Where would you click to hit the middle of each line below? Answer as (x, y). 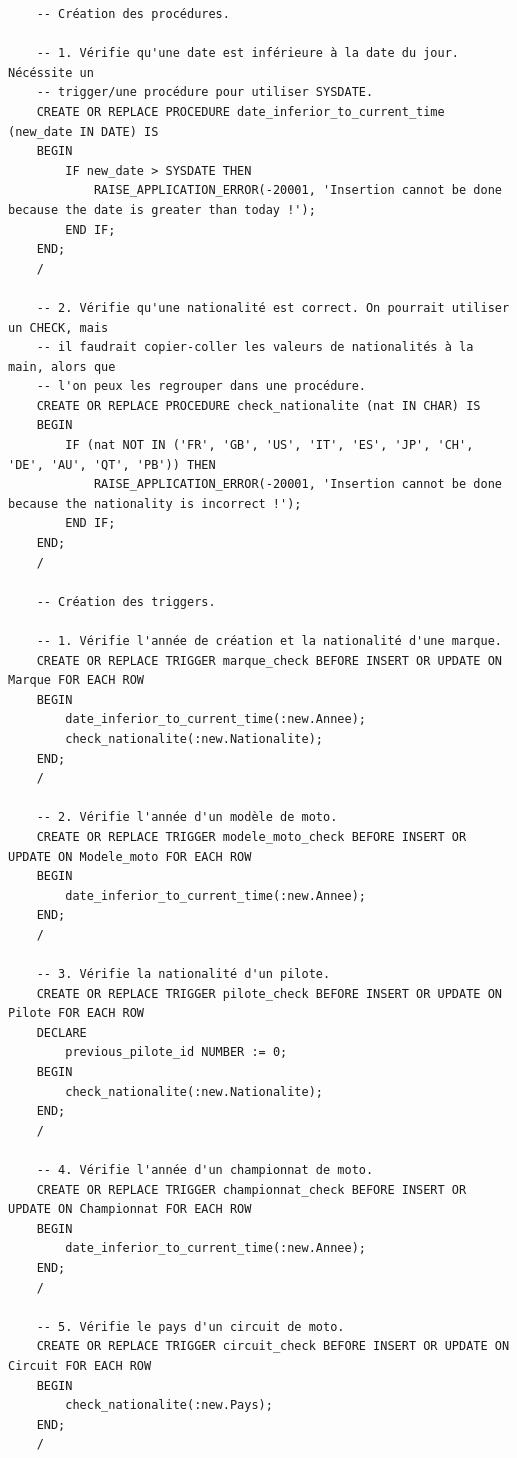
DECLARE (61, 1032)
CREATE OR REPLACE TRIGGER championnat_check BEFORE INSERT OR (251, 1189)
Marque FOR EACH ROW (76, 680)
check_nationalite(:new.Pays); (169, 1405)
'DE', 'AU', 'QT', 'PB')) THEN (112, 464)
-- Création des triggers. (126, 601)
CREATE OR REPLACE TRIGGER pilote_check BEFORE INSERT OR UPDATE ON (269, 993)
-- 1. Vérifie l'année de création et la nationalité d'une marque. (269, 641)
